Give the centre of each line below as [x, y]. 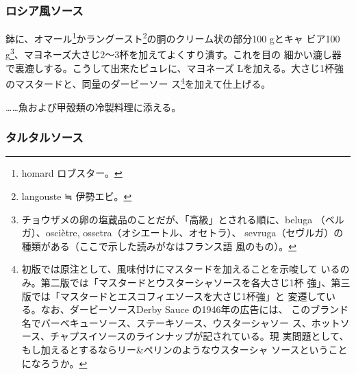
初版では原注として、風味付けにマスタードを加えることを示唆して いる [181, 269]
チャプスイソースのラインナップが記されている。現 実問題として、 [200, 336]
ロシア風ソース [44, 10]
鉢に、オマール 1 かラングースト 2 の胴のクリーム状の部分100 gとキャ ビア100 [173, 37]
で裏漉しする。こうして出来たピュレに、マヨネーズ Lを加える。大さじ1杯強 [175, 67]
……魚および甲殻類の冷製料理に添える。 [93, 107]
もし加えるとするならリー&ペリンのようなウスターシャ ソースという [175, 349]
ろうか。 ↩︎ [64, 363]
